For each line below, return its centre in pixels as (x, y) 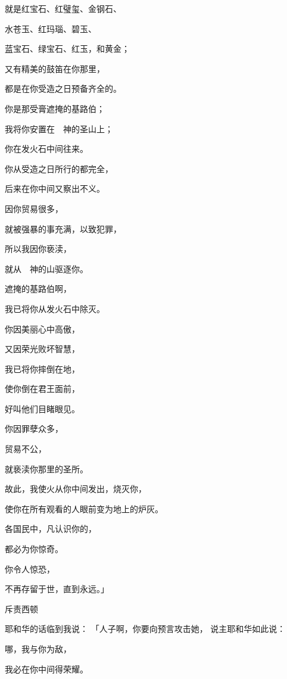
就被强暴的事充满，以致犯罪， (63, 228)
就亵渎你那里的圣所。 (46, 468)
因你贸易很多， (34, 208)
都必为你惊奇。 (34, 549)
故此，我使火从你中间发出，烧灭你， (76, 489)
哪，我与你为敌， (38, 649)
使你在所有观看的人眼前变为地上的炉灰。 (84, 508)
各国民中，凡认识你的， (51, 529)
